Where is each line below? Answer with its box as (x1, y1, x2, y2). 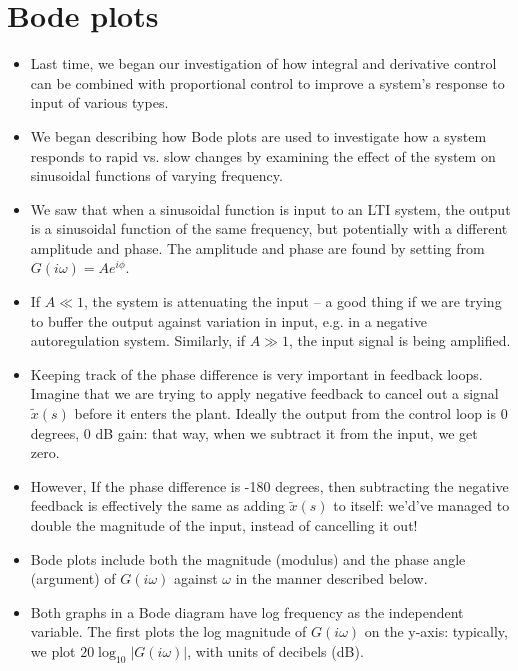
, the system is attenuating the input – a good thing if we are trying (84, 291, 502, 312)
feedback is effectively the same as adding (30, 495, 285, 516)
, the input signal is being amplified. (288, 330, 511, 351)
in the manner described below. (235, 568, 428, 589)
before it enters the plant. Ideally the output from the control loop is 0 (74, 403, 508, 424)
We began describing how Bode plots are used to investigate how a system (30, 125, 487, 146)
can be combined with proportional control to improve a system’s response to (30, 72, 505, 93)
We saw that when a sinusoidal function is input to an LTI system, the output (30, 198, 511, 219)
